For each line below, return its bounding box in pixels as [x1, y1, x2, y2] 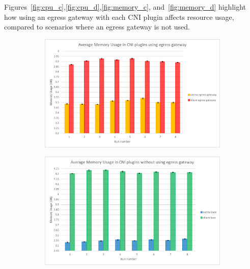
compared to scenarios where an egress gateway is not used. [4, 21, 190, 32]
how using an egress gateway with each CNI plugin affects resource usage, [4, 11, 234, 22]
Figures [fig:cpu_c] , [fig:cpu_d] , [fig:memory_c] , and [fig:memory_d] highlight [4, 2, 246, 12]
